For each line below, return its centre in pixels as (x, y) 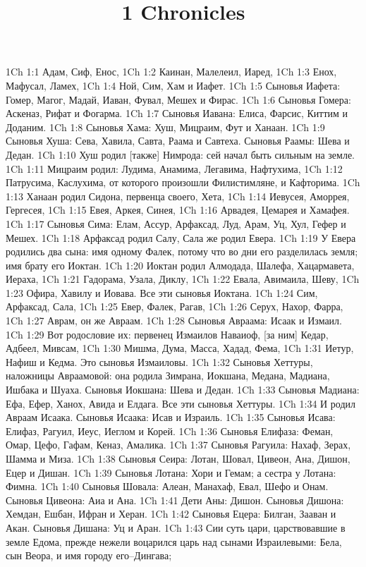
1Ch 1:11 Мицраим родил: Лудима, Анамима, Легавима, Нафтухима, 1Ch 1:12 (174, 168)
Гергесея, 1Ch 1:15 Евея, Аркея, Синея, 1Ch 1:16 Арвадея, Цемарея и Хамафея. (178, 210)
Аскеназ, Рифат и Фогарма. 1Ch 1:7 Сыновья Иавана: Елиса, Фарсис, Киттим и (177, 113)
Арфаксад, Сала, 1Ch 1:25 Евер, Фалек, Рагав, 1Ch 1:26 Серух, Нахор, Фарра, (175, 306)
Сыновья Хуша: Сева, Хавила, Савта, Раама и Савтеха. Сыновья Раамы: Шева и (178, 141)
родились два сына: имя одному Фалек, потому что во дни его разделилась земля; (182, 251)
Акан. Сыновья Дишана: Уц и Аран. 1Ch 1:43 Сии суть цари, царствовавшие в (176, 527)
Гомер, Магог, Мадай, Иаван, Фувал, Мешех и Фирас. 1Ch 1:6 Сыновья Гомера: (178, 99)
